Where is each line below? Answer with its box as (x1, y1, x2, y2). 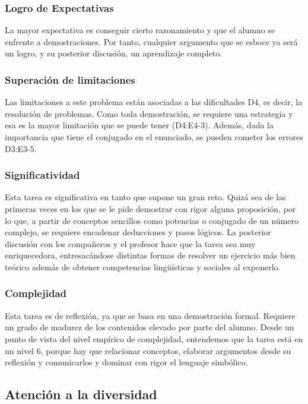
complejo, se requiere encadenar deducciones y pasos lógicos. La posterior (5, 226, 271, 238)
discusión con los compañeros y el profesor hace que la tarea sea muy (5, 237, 256, 250)
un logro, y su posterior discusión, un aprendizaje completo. (5, 47, 223, 59)
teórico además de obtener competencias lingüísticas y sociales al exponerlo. (5, 260, 281, 273)
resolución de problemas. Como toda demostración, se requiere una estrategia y (5, 107, 293, 119)
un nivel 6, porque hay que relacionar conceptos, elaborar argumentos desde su (5, 344, 291, 356)
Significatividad (5, 168, 80, 182)
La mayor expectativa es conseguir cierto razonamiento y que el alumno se (5, 24, 275, 36)
